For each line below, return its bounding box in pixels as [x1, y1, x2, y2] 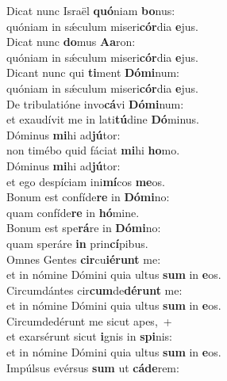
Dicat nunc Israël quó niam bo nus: [6, 2, 175, 18]
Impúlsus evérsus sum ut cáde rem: [6, 359, 179, 375]
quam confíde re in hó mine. [6, 204, 140, 220]
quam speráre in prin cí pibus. [6, 234, 148, 251]
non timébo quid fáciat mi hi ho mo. [6, 142, 180, 158]
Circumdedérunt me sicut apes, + [6, 312, 172, 329]
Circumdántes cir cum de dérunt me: [6, 281, 183, 298]
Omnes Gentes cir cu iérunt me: [6, 250, 161, 267]
